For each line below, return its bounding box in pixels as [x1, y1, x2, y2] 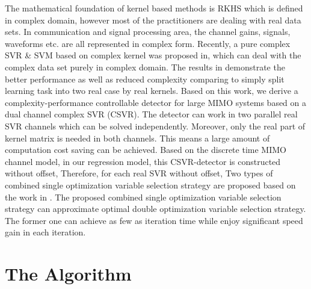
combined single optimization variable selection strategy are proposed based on [5, 178, 296, 191]
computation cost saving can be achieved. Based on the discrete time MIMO [5, 143, 286, 156]
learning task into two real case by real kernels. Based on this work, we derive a [5, 84, 298, 97]
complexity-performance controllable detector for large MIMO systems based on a [5, 96, 307, 108]
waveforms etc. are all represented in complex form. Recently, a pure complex [5, 37, 291, 49]
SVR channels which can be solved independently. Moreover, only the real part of [5, 119, 306, 132]
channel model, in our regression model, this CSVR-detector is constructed [5, 155, 281, 167]
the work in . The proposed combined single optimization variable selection [5, 190, 282, 203]
